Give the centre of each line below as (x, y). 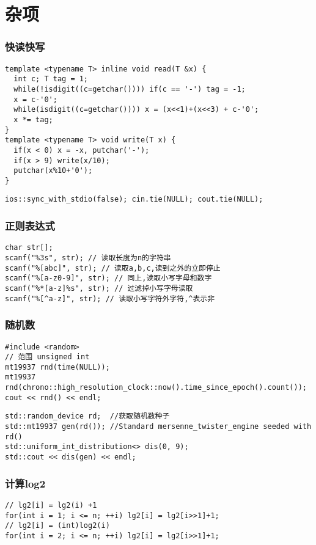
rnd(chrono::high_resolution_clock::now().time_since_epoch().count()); (156, 388)
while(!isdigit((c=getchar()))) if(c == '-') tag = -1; (130, 89)
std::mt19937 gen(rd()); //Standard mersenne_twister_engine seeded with (158, 427)
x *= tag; (33, 119)
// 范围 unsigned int (47, 357)
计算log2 (25, 483)
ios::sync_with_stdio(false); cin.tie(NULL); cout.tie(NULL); (134, 199)
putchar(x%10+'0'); (53, 171)
